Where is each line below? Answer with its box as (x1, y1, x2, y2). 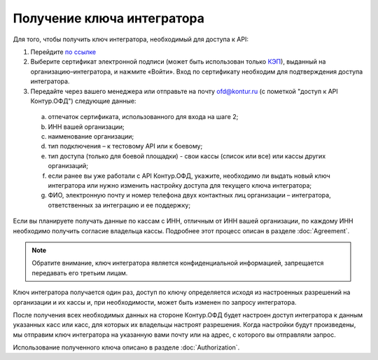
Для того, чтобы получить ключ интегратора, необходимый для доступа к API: (13, 35, 248, 43)
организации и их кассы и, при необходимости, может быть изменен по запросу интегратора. (13, 298, 297, 306)
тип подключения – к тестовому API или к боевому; (48, 142, 203, 151)
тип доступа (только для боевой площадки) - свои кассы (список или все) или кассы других (48, 151, 326, 160)
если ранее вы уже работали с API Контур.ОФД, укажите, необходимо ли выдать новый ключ (48, 172, 330, 180)
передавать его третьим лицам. (31, 268, 128, 277)
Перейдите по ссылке (30, 48, 97, 56)
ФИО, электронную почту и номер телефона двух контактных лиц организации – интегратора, (48, 191, 332, 200)
